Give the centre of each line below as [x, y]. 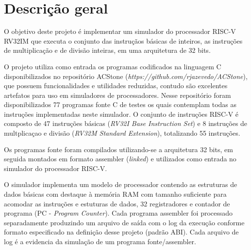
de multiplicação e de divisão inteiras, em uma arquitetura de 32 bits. [107, 50]
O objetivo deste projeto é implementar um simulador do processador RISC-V [120, 31]
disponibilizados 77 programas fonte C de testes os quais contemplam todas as [120, 104]
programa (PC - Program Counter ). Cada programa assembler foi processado [118, 213]
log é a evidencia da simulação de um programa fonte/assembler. [100, 241]
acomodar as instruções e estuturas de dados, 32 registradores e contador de [117, 203]
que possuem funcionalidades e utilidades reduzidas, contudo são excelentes [116, 86]
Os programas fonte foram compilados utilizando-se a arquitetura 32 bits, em [118, 149]
